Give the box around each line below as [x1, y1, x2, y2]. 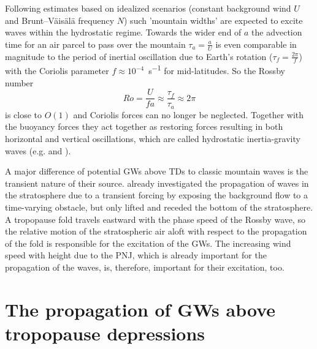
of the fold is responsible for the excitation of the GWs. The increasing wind [5, 236, 291, 249]
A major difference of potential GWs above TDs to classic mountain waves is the [5, 165, 308, 178]
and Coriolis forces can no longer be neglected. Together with [73, 108, 304, 121]
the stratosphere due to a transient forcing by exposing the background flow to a [5, 189, 308, 201]
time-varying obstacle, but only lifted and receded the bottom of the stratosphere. [5, 200, 313, 213]
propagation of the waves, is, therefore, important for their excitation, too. [5, 260, 285, 273]
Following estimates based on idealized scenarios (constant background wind [5, 2, 291, 14]
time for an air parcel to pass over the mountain [5, 37, 186, 50]
